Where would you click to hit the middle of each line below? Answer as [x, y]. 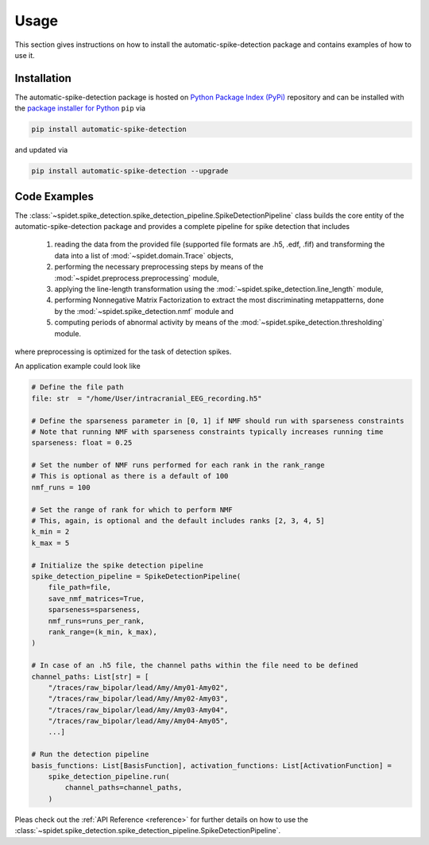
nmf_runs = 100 [61, 487]
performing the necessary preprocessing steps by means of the [159, 267]
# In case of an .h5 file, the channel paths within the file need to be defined [195, 665]
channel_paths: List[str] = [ [90, 676]
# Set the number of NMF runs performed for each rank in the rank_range [178, 465]
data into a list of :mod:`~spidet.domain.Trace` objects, [144, 255]
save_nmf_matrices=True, [97, 599]
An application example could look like [77, 366]
